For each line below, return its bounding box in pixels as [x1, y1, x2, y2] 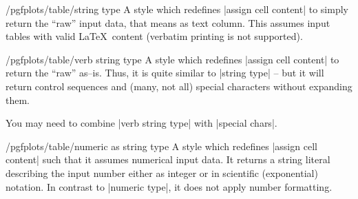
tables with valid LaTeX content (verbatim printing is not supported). [6, 29, 303, 43]
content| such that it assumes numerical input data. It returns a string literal [6, 152, 330, 167]
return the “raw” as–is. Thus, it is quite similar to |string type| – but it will [6, 65, 324, 80]
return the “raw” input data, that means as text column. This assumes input [6, 15, 330, 30]
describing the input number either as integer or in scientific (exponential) [6, 165, 318, 180]
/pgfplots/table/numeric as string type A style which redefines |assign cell [6, 138, 317, 153]
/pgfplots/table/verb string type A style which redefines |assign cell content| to [6, 52, 339, 66]
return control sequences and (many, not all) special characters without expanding [6, 78, 352, 93]
